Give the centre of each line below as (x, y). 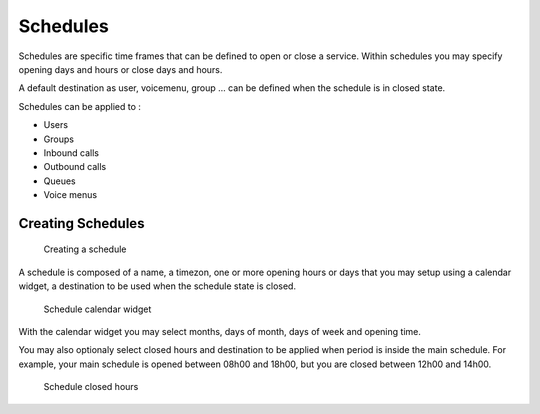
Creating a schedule (85, 249)
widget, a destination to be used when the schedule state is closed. (157, 286)
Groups (59, 139)
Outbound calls (75, 167)
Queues (59, 181)
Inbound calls (71, 152)
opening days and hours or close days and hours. (120, 69)
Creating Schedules (81, 223)
